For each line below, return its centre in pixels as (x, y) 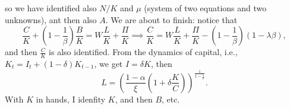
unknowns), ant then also (51, 19)
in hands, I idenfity (71, 99)
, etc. (171, 99)
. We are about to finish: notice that (171, 19)
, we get (108, 64)
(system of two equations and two (205, 8)
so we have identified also (51, 8)
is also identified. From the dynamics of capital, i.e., (143, 52)
